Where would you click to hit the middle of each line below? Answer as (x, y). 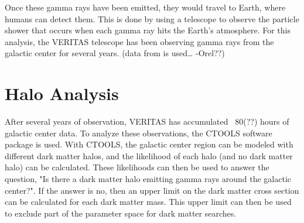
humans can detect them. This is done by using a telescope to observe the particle (152, 18)
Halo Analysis (62, 93)
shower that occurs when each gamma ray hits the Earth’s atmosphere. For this (148, 30)
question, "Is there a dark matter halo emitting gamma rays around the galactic (148, 179)
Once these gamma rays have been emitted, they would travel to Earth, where (145, 7)
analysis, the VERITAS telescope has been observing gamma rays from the (139, 41)
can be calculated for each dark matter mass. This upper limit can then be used (148, 202)
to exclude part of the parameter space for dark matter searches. (121, 213)
